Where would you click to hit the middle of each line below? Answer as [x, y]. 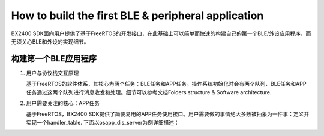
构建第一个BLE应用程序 [54, 59]
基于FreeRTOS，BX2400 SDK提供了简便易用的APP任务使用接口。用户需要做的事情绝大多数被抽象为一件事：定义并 [168, 114]
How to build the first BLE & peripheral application [137, 16]
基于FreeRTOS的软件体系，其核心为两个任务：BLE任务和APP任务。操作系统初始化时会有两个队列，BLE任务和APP [166, 84]
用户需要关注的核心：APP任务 [63, 103]
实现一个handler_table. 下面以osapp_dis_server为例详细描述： [103, 122]
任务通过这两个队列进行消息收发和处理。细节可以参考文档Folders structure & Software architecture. [149, 92]
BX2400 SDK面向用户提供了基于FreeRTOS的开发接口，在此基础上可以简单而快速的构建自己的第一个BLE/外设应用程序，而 [161, 33]
